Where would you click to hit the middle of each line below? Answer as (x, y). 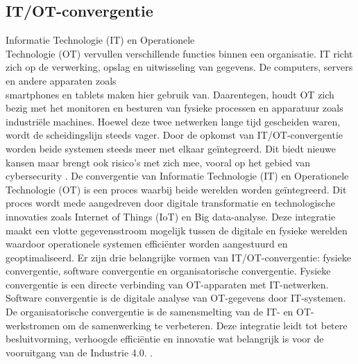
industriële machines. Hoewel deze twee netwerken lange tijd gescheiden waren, (173, 121)
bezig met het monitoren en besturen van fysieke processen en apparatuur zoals (174, 108)
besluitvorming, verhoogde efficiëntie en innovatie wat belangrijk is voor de (165, 339)
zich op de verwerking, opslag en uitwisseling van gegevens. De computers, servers (179, 67)
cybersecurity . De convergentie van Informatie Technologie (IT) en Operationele (177, 176)
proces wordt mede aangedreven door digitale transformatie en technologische (170, 203)
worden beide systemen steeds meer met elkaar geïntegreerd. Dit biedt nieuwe (171, 148)
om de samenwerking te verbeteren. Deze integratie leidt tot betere (205, 325)
